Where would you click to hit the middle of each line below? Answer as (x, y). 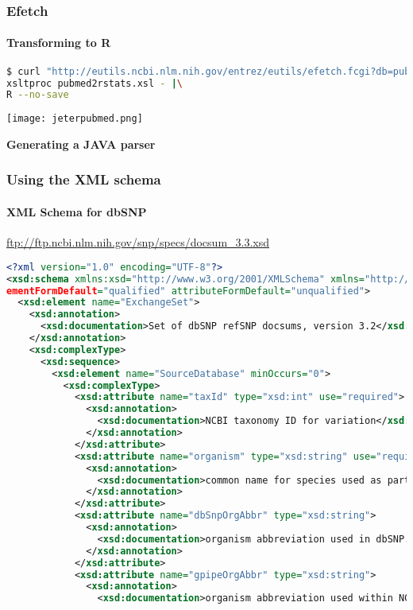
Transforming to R (59, 43)
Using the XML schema (84, 179)
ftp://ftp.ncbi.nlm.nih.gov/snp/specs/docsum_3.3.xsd (138, 242)
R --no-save (38, 95)
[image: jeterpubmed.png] (75, 119)
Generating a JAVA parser (81, 144)
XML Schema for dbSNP (77, 211)
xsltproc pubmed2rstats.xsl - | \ (95, 83)
